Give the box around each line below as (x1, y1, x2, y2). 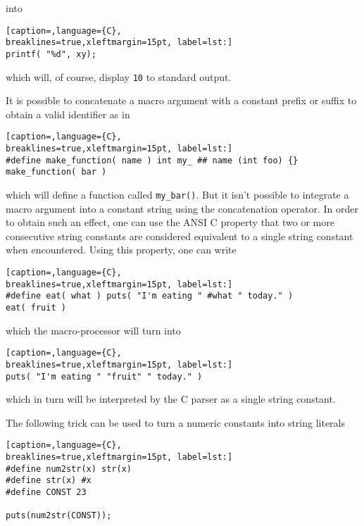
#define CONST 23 (6, 487, 87, 498)
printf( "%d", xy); (6, 49, 96, 59)
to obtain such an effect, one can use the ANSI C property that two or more (6, 215, 334, 230)
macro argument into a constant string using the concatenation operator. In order (6, 201, 359, 215)
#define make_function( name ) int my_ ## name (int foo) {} (6, 155, 299, 165)
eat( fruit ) (6, 303, 66, 313)
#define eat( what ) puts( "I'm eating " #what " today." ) (6, 291, 294, 301)
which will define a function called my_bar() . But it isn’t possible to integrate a (6, 187, 349, 202)
